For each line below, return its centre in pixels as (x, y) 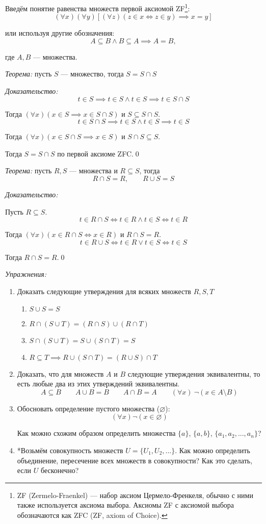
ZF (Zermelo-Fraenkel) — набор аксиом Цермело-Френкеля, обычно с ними (135, 495)
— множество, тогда (92, 74)
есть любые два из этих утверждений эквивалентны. (98, 384)
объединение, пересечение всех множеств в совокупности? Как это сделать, (135, 460)
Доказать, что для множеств (60, 373)
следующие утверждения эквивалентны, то (194, 373)
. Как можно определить (212, 450)
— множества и (94, 171)
